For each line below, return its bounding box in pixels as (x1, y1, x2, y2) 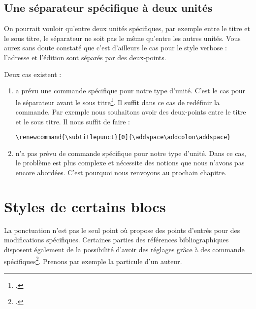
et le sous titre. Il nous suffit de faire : (15, 116, 130, 126)
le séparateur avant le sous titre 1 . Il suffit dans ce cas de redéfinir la (15, 95, 220, 107)
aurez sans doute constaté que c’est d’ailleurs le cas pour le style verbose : (4, 42, 227, 53)
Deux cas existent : (4, 69, 62, 79)
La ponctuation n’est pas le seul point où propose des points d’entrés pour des (4, 225, 240, 235)
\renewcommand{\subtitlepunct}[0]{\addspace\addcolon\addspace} (15, 134, 231, 141)
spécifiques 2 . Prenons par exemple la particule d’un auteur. (4, 254, 182, 266)
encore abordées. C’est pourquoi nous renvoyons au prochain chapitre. (15, 167, 227, 178)
